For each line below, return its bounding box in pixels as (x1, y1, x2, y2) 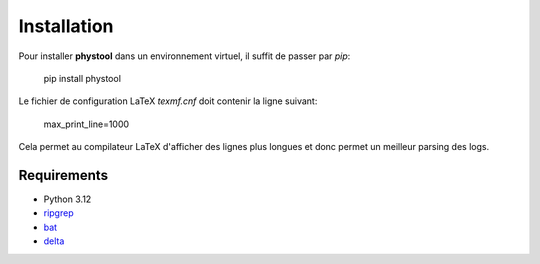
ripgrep (43, 207, 74, 219)
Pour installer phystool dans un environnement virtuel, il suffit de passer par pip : (18, 50, 351, 62)
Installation (18, 15, 114, 37)
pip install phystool (43, 72, 122, 84)
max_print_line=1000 (43, 118, 130, 130)
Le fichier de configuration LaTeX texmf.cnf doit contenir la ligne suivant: (18, 95, 318, 107)
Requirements (18, 166, 109, 184)
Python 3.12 (43, 193, 92, 205)
